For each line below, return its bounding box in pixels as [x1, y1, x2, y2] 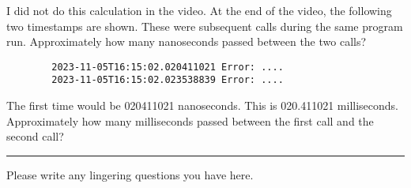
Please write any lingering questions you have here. [6, 166, 254, 182]
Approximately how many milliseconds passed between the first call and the [6, 112, 374, 129]
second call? [6, 128, 64, 145]
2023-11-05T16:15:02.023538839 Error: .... [51, 74, 284, 86]
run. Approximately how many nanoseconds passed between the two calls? [6, 33, 367, 50]
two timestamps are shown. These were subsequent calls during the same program [6, 17, 403, 34]
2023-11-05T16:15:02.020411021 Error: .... [51, 61, 284, 73]
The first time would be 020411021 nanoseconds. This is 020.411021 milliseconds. [6, 97, 398, 114]
